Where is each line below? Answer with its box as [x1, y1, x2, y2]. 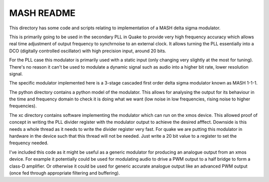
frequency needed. [9, 140, 49, 146]
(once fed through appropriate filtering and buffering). [9, 170, 120, 176]
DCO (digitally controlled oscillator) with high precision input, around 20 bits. [9, 48, 166, 54]
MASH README [9, 7, 76, 18]
